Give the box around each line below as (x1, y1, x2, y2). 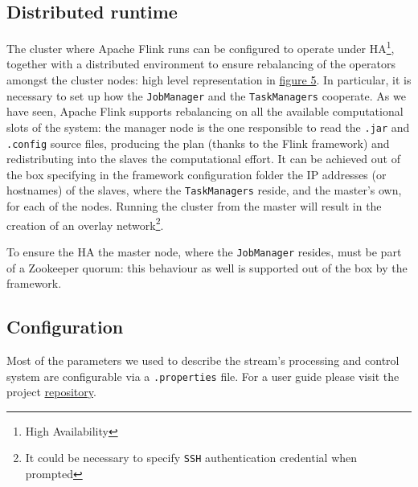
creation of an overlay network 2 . (6, 214, 164, 233)
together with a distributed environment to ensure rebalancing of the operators (6, 55, 395, 72)
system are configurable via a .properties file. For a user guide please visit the (6, 367, 400, 384)
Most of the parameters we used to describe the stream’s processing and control (6, 351, 400, 368)
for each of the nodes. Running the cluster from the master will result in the (6, 198, 382, 215)
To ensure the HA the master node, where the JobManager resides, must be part (6, 243, 402, 260)
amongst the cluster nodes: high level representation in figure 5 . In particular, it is (6, 72, 412, 88)
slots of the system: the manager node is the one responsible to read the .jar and (6, 118, 410, 135)
